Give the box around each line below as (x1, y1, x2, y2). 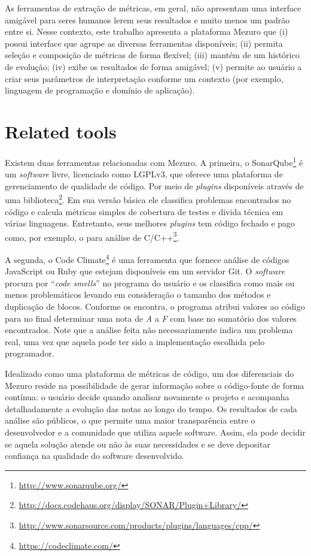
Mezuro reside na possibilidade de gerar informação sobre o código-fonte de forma (5, 379, 304, 391)
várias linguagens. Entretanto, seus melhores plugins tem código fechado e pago (5, 217, 295, 229)
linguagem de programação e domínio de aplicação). (5, 84, 195, 96)
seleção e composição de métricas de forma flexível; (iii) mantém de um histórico (5, 49, 300, 61)
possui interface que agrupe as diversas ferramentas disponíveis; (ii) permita (5, 37, 283, 49)
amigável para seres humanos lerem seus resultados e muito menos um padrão (5, 13, 290, 26)
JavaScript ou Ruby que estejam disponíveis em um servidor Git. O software (5, 265, 285, 277)
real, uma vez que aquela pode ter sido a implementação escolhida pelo (5, 335, 265, 347)
